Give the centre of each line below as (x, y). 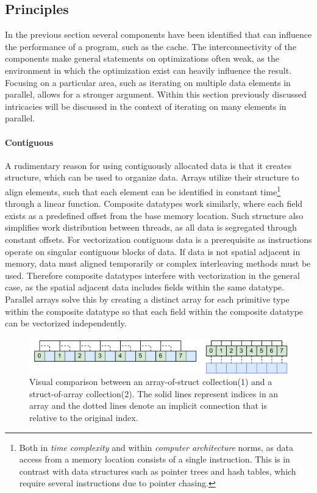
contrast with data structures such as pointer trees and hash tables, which (158, 471)
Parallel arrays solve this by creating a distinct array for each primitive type (147, 299)
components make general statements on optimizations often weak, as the (142, 58)
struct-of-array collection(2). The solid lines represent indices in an (154, 393)
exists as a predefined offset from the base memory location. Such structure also (154, 215)
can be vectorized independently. (66, 323)
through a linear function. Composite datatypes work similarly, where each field (154, 203)
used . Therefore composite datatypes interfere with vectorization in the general (152, 275)
